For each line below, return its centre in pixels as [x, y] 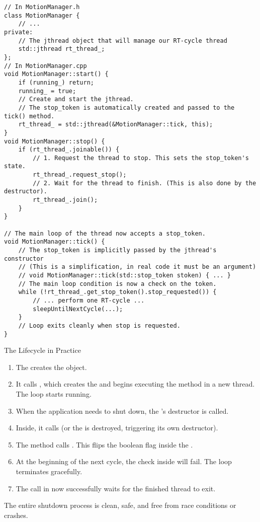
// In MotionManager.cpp [46, 66]
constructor [24, 258]
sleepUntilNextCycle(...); [78, 309]
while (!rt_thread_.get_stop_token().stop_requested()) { [117, 292]
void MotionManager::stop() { [55, 141]
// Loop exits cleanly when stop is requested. [99, 325]
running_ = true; [47, 91]
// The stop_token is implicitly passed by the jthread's [117, 250]
